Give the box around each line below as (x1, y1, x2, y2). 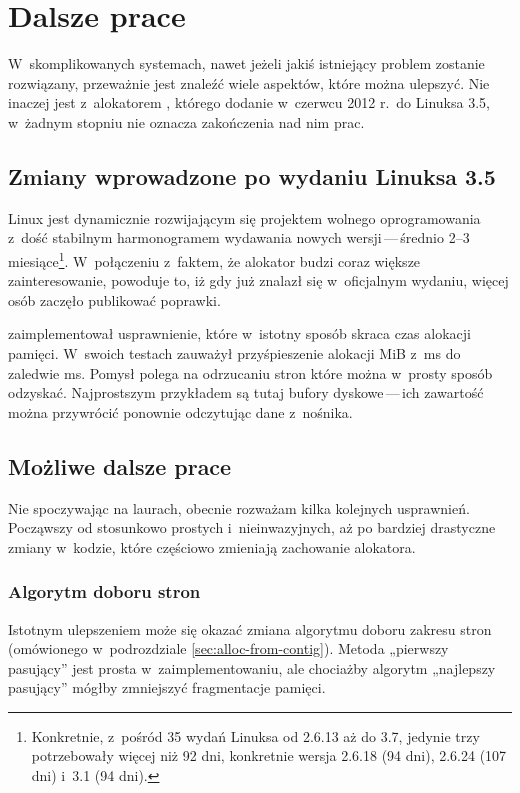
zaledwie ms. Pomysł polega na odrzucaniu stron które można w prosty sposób (8, 362, 493, 383)
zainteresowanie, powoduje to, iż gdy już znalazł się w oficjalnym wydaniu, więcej (8, 270, 509, 291)
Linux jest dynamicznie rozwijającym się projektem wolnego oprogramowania (8, 207, 481, 228)
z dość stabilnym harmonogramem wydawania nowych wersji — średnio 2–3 (8, 227, 470, 248)
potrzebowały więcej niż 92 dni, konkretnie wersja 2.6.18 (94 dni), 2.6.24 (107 (31, 745, 507, 766)
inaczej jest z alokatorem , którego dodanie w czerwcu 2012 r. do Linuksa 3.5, (8, 92, 490, 113)
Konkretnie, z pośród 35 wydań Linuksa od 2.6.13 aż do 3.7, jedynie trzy (31, 725, 480, 746)
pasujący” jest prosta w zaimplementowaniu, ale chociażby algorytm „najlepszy (8, 657, 496, 678)
